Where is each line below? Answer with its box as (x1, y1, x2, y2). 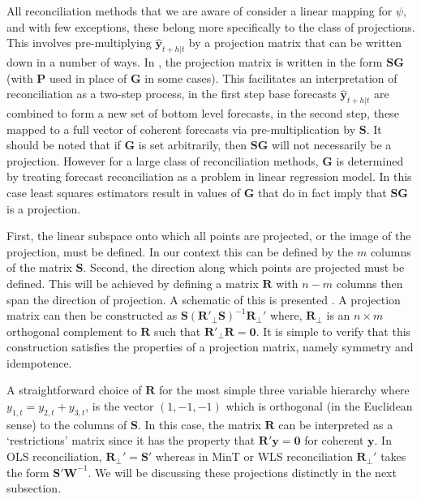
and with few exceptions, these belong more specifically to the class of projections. (6, 18, 415, 35)
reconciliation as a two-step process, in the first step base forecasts (6, 85, 337, 102)
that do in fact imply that (258, 183, 387, 200)
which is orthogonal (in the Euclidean (226, 398, 413, 415)
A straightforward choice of (6, 381, 142, 398)
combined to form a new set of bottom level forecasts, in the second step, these (6, 104, 399, 121)
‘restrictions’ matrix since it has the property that (6, 432, 256, 449)
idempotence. (6, 354, 72, 371)
